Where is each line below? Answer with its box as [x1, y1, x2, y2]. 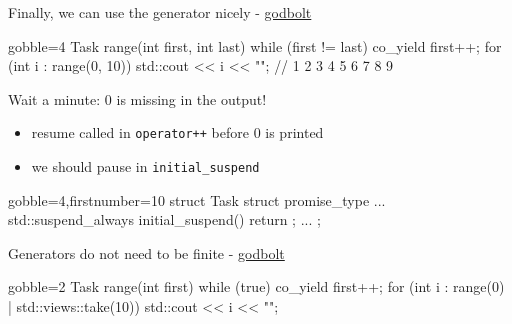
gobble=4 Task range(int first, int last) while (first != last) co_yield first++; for [8, 35, 502, 56]
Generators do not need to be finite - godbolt [8, 242, 285, 263]
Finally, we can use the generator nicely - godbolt [8, 2, 312, 22]
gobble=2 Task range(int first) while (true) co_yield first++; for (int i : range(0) [8, 276, 505, 297]
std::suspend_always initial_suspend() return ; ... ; [8, 209, 321, 230]
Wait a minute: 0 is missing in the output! [8, 88, 267, 109]
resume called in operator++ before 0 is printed [31, 122, 324, 143]
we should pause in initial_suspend [31, 156, 260, 177]
